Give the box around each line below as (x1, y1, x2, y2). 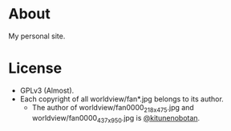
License (8, 59, 63, 77)
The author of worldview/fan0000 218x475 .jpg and (31, 102, 194, 114)
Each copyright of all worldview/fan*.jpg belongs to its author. (19, 93, 225, 104)
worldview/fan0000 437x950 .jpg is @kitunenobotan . (31, 113, 201, 125)
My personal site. (8, 31, 66, 41)
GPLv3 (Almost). (19, 85, 75, 95)
